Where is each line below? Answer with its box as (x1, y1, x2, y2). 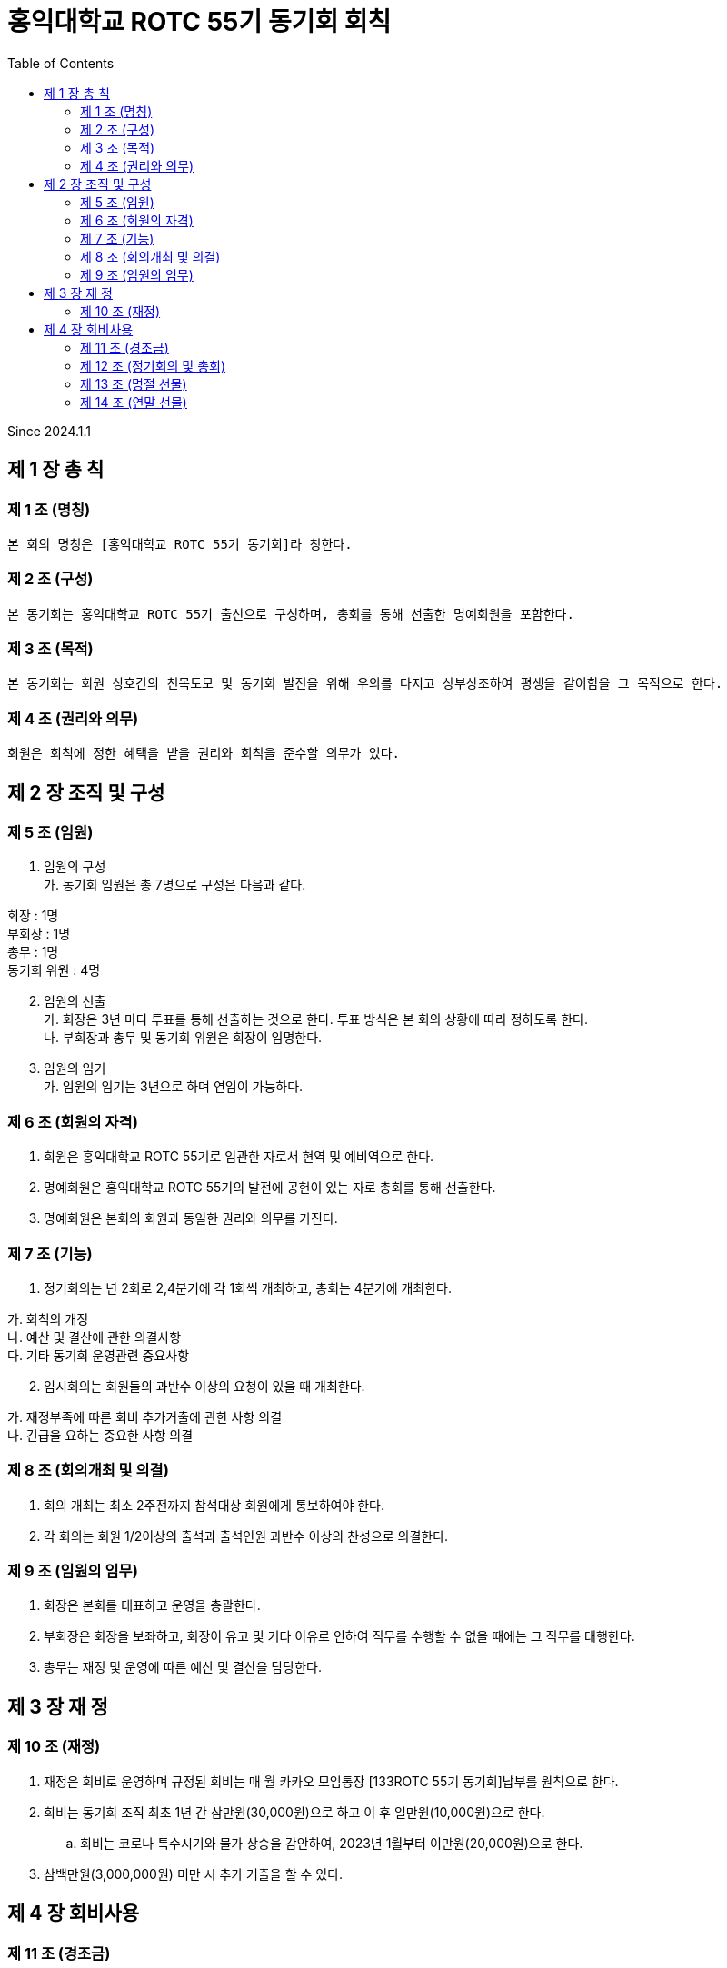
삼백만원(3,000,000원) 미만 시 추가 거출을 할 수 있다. (44, 1865, 344, 1882)
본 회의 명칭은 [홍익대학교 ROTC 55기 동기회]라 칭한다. (7, 536, 353, 552)
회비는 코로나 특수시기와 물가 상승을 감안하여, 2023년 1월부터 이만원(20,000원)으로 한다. (80, 1834, 583, 1851)
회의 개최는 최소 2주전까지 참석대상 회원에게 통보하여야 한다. (44, 1496, 385, 1513)
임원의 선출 (44, 993, 106, 1009)
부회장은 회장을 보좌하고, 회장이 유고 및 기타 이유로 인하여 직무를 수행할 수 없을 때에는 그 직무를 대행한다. (44, 1628, 635, 1645)
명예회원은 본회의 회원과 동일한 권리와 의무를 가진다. (44, 1210, 338, 1227)
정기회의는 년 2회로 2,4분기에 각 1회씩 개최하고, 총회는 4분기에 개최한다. (44, 1279, 453, 1296)
